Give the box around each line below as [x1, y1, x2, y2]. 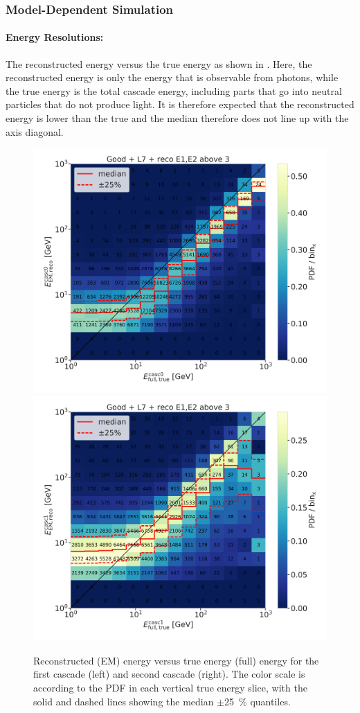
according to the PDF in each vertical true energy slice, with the [33, 680, 307, 694]
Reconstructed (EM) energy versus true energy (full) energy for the [33, 653, 319, 667]
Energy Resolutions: [6, 30, 104, 44]
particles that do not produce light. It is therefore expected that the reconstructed [6, 97, 354, 112]
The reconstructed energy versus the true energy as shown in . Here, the [6, 56, 312, 71]
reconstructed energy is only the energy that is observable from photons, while [6, 70, 339, 85]
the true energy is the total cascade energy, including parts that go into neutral [6, 83, 342, 98]
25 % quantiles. [224, 694, 291, 708]
